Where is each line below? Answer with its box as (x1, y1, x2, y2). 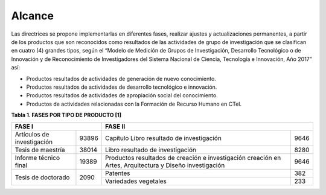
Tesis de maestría (14, 145, 66, 154)
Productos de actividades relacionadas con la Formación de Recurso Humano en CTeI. (26, 100, 242, 107)
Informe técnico (14, 154, 60, 162)
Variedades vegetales (104, 177, 167, 185)
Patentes (104, 169, 130, 177)
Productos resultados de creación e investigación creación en (104, 154, 281, 162)
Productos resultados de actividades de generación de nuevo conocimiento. (26, 75, 217, 82)
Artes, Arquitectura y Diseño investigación (104, 161, 225, 170)
